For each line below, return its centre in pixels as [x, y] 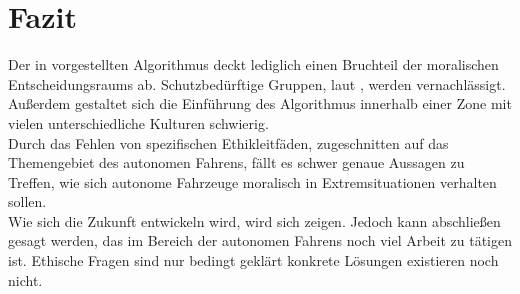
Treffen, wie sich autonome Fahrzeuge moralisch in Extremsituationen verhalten [252, 181]
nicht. [25, 279]
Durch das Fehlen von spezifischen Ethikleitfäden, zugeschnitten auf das [228, 142]
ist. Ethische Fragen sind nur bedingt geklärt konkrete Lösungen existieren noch [253, 260]
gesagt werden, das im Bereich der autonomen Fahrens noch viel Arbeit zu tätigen [260, 240]
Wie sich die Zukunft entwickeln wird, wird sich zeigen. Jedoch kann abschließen [254, 220]
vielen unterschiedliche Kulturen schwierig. [138, 122]
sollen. [27, 201]
